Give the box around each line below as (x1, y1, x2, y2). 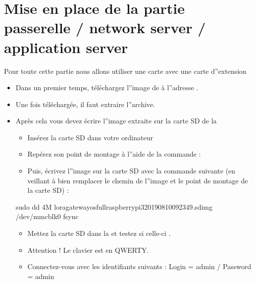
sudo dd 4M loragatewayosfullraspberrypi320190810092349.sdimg (15, 201, 212, 212)
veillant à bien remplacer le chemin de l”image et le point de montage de (27, 175, 248, 185)
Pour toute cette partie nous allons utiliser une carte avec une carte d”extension (4, 65, 247, 76)
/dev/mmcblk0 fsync (15, 211, 79, 222)
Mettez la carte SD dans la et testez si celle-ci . (27, 228, 171, 238)
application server (4, 37, 128, 57)
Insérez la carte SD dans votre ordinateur (27, 132, 153, 142)
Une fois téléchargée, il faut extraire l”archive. (15, 99, 155, 109)
